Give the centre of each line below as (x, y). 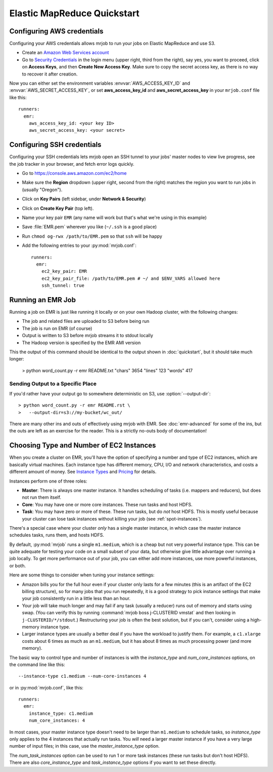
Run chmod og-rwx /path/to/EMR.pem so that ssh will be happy (92, 236)
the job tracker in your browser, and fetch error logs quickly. (72, 164)
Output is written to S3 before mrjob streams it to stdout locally (88, 336)
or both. (18, 566)
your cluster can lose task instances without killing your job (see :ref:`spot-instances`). (112, 519)
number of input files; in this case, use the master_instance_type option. (85, 746)
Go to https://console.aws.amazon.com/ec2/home (74, 173)
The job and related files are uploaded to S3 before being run (86, 321)
